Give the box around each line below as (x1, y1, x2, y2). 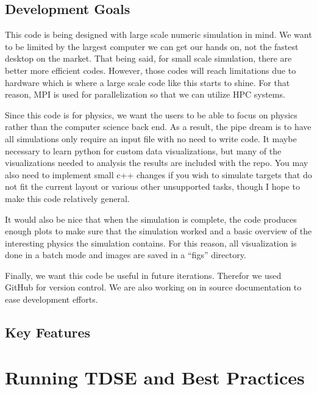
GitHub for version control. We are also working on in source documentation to (5, 281, 302, 294)
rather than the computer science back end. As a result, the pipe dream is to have (5, 120, 312, 133)
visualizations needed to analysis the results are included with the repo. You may (5, 156, 308, 169)
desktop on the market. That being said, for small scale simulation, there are (5, 52, 292, 65)
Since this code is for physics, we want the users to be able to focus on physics (5, 108, 297, 121)
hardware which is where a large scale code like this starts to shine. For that (5, 76, 290, 88)
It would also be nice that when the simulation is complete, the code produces (5, 212, 297, 225)
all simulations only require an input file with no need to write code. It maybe (5, 132, 297, 145)
